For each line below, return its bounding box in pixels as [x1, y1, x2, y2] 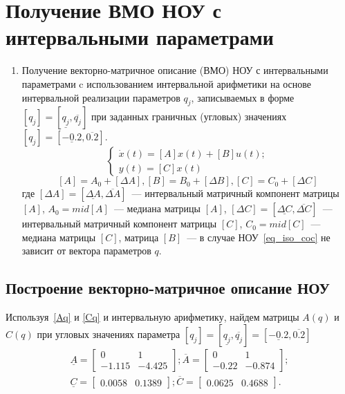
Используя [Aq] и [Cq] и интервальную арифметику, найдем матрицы [6, 310, 299, 324]
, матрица [118, 229, 159, 244]
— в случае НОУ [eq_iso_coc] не [187, 229, 330, 244]
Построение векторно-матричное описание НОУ [6, 277, 330, 299]
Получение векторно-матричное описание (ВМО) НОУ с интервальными [21, 63, 328, 77]
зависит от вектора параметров [21, 243, 151, 258]
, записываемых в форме [191, 90, 295, 104]
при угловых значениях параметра [37, 326, 180, 341]
